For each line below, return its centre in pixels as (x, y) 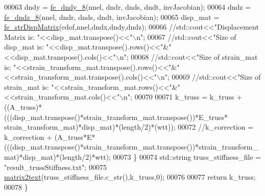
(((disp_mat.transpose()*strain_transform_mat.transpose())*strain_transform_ (131, 147)
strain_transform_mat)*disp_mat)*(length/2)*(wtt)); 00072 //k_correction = (129, 127)
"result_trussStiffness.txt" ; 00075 (56, 167)
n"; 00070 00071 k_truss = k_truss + (183, 97)
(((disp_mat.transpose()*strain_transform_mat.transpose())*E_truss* (116, 117)
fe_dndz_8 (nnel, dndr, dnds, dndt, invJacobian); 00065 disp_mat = (112, 17)
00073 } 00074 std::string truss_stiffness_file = (187, 156)
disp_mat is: (24, 47)
